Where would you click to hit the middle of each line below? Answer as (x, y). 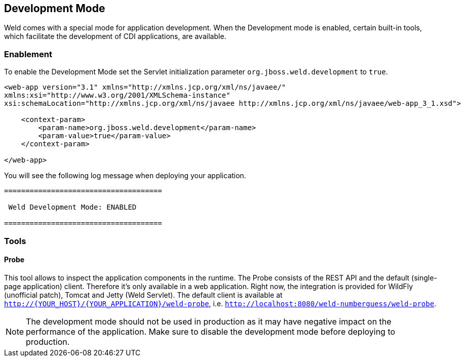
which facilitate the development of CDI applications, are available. (115, 36)
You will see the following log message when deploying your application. (125, 176)
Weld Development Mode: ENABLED (72, 207)
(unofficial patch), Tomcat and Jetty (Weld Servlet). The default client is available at (143, 295)
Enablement (28, 54)
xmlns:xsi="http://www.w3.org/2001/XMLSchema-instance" (117, 95)
